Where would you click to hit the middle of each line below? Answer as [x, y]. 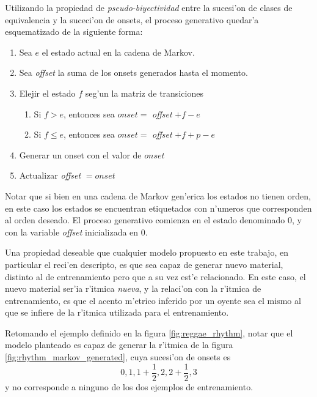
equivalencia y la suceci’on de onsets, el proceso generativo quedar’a [132, 19]
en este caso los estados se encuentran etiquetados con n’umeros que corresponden [158, 208]
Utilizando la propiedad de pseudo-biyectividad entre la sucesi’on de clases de [149, 7]
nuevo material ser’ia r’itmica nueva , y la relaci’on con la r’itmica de [133, 288]
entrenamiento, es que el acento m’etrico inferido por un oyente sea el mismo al [153, 300]
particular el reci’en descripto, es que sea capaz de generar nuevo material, [144, 264]
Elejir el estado [47, 93]
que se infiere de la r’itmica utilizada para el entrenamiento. [117, 312]
